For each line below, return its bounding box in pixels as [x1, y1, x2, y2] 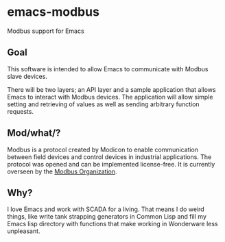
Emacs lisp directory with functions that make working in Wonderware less [7, 220, 218, 228]
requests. [7, 107, 34, 115]
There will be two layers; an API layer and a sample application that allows [7, 85, 216, 93]
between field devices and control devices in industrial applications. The [7, 152, 212, 161]
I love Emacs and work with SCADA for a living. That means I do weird [7, 205, 204, 213]
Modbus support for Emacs [7, 27, 84, 35]
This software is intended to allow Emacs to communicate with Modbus [7, 64, 209, 73]
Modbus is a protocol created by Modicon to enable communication [7, 145, 199, 154]
